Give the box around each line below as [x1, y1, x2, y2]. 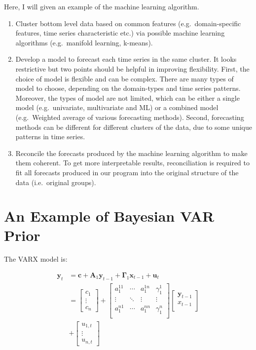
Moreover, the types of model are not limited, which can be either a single [15, 92, 240, 103]
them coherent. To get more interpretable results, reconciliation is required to [15, 157, 250, 168]
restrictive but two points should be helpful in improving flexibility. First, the [15, 63, 250, 74]
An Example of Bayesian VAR [4, 206, 215, 226]
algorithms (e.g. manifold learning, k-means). [15, 37, 153, 47]
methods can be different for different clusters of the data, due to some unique [15, 121, 252, 132]
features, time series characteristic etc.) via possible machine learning [15, 28, 225, 38]
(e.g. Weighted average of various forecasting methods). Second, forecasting [15, 112, 244, 122]
